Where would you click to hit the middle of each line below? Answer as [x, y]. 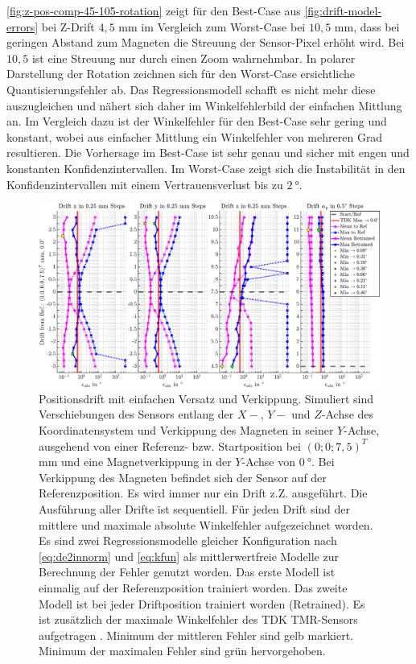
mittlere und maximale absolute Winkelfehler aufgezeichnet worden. [206, 524]
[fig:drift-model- [343, 10]
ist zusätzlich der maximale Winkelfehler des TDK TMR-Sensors [198, 619]
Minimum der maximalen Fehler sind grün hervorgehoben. [182, 651]
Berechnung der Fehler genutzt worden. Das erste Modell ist [187, 572]
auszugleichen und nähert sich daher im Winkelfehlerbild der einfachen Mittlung [204, 105]
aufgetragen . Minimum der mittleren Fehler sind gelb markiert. [196, 635]
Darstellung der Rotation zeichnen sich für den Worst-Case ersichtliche [181, 74]
